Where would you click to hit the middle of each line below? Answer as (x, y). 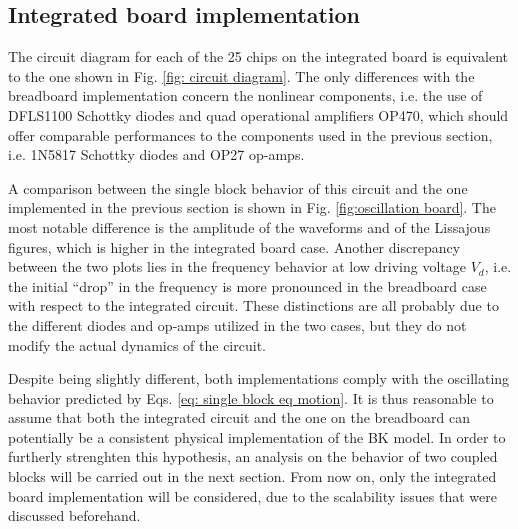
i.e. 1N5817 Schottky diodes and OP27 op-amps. (156, 154)
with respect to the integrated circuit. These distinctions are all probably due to (253, 305)
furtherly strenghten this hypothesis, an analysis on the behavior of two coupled (253, 456)
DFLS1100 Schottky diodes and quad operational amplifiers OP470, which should (258, 114)
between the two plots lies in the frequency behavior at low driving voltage (237, 266)
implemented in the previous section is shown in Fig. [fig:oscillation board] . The (252, 207)
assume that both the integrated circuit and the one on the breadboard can (239, 417)
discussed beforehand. (74, 515)
